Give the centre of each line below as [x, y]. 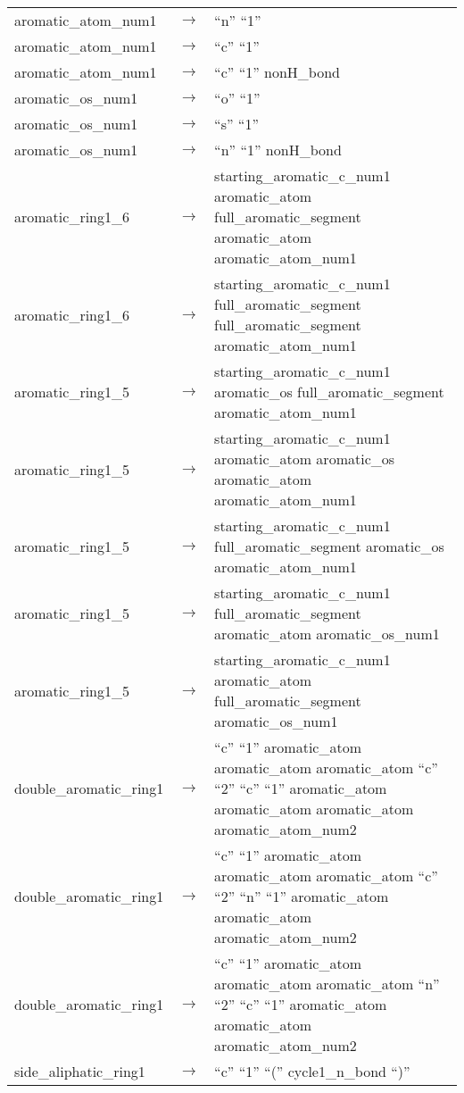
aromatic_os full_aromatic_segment [329, 392]
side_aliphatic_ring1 [80, 1071]
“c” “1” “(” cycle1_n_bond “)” [312, 1071]
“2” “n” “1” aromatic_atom [302, 896]
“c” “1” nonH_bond [278, 72]
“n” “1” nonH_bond [278, 150]
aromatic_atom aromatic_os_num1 [327, 634]
